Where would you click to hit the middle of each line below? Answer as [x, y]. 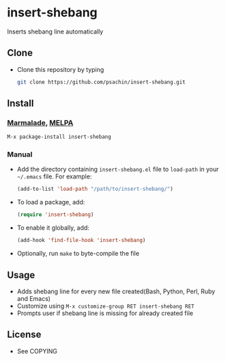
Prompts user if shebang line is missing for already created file [105, 313]
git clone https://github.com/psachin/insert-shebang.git [101, 82]
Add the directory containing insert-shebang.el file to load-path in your [118, 170]
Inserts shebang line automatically [55, 31]
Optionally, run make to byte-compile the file [78, 254]
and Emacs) [34, 298]
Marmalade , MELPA [40, 122]
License [24, 335]
